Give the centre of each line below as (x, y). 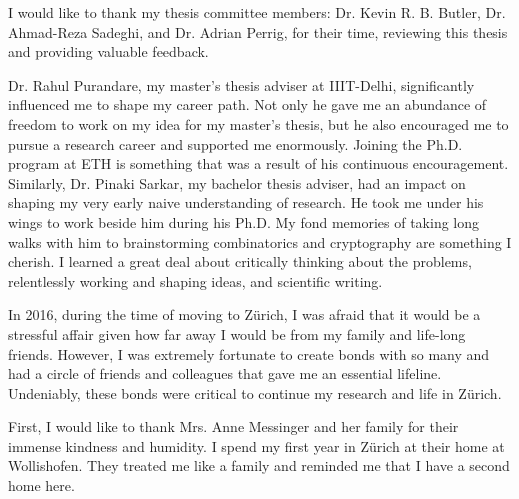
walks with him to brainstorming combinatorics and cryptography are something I (260, 241)
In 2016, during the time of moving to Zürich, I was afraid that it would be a (244, 314)
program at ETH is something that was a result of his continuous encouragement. (258, 163)
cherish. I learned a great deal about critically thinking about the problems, (240, 261)
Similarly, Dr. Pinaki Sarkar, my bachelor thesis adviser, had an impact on (237, 182)
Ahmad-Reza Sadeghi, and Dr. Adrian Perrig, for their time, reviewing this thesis (258, 31)
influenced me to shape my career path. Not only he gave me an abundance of (247, 104)
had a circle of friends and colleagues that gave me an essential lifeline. (225, 373)
